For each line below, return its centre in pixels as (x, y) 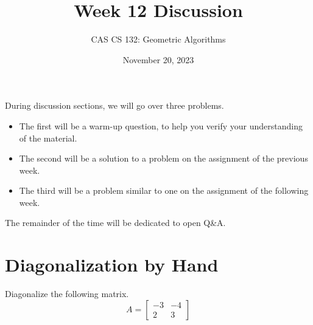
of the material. (48, 138)
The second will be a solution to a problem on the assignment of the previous (164, 158)
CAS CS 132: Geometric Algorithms (158, 39)
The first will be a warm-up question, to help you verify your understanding (161, 125)
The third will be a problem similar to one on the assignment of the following (164, 190)
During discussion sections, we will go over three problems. (114, 105)
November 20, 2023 (158, 59)
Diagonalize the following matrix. (67, 294)
